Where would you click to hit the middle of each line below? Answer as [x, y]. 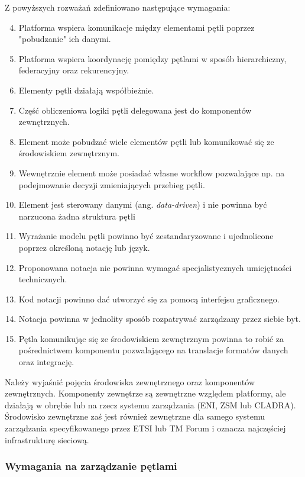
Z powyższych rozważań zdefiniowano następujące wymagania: [118, 7]
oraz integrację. [46, 362]
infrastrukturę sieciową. [47, 439]
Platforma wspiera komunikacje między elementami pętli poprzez [137, 27]
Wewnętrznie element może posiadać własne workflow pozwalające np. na [152, 173]
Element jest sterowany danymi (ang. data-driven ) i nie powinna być [143, 204]
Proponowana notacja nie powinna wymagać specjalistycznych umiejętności [155, 267]
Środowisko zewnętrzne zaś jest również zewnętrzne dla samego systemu [135, 416]
